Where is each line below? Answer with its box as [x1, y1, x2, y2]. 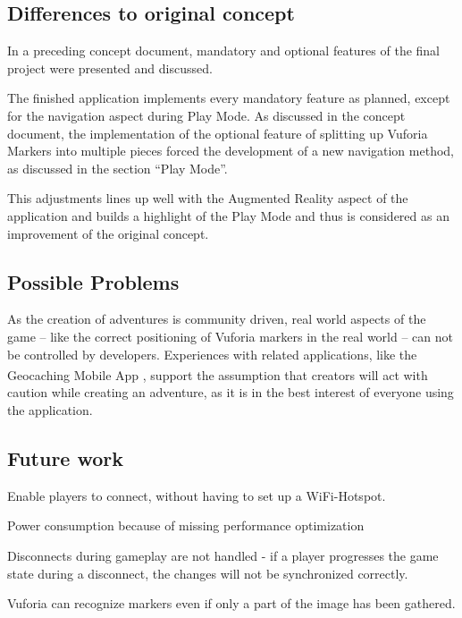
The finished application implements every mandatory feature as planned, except [7, 89, 450, 107]
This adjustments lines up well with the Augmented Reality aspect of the [7, 189, 408, 207]
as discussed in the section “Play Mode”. [7, 158, 228, 177]
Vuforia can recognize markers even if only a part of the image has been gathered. [7, 594, 456, 613]
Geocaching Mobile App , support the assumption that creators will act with [7, 365, 428, 384]
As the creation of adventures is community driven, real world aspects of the [7, 309, 426, 328]
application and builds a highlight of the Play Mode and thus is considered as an [7, 206, 449, 224]
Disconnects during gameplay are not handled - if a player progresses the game [7, 546, 439, 564]
